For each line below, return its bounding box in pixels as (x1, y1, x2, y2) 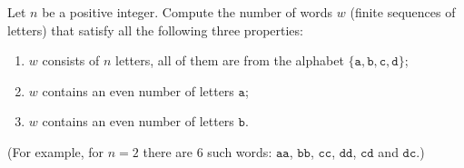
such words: (207, 142, 272, 161)
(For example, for (7, 142, 104, 161)
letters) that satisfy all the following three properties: (7, 20, 303, 39)
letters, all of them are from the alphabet (115, 51, 344, 70)
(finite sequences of (350, 3, 456, 21)
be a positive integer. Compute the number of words (42, 3, 333, 21)
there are (143, 142, 193, 161)
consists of (42, 51, 100, 70)
